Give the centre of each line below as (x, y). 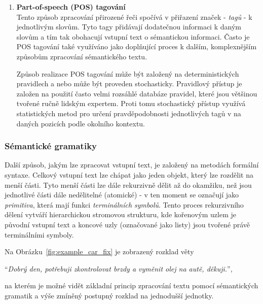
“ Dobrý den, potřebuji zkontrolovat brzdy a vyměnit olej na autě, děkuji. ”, (119, 268)
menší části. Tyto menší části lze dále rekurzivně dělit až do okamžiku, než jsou (128, 184)
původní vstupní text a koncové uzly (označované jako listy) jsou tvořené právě (127, 224)
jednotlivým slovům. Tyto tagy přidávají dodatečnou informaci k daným (129, 27)
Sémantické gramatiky (51, 146)
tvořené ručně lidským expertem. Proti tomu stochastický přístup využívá (131, 103)
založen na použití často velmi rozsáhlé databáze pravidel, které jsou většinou (137, 93)
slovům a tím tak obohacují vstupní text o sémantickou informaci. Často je (133, 36)
